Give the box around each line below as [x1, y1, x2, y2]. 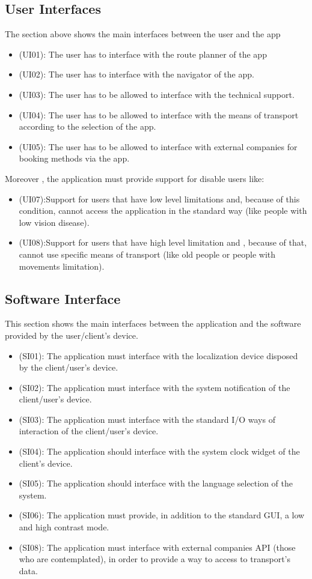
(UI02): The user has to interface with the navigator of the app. [19, 68, 254, 80]
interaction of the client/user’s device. [19, 425, 159, 437]
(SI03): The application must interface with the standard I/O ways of [19, 413, 275, 425]
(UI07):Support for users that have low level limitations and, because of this [19, 192, 300, 205]
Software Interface [5, 289, 121, 308]
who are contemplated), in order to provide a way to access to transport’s [19, 553, 291, 565]
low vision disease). [19, 216, 90, 228]
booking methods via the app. [19, 152, 130, 165]
